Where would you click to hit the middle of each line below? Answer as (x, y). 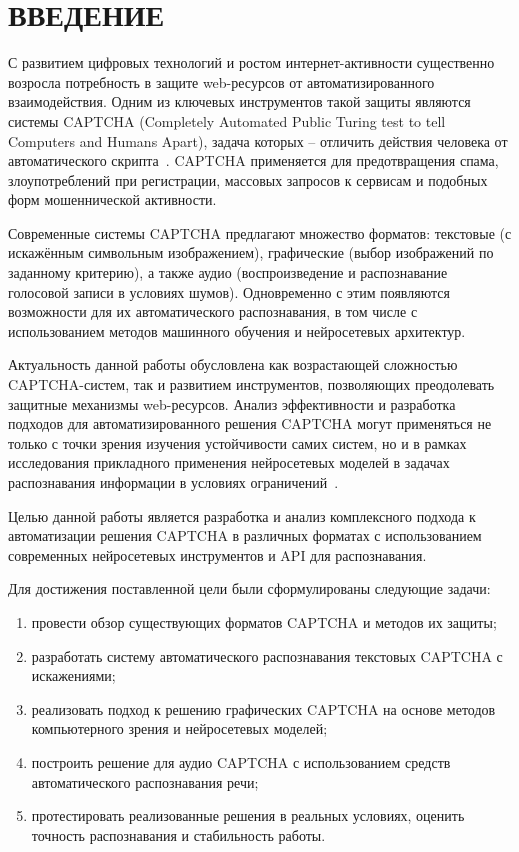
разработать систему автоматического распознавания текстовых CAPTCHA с (267, 655)
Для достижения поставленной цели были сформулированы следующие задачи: (249, 588)
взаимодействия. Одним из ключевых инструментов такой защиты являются (239, 101)
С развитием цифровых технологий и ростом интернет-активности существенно (251, 62)
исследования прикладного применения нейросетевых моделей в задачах (229, 462)
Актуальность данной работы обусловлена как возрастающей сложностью (233, 364)
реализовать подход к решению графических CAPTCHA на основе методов (263, 708)
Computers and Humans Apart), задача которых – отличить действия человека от (258, 140)
